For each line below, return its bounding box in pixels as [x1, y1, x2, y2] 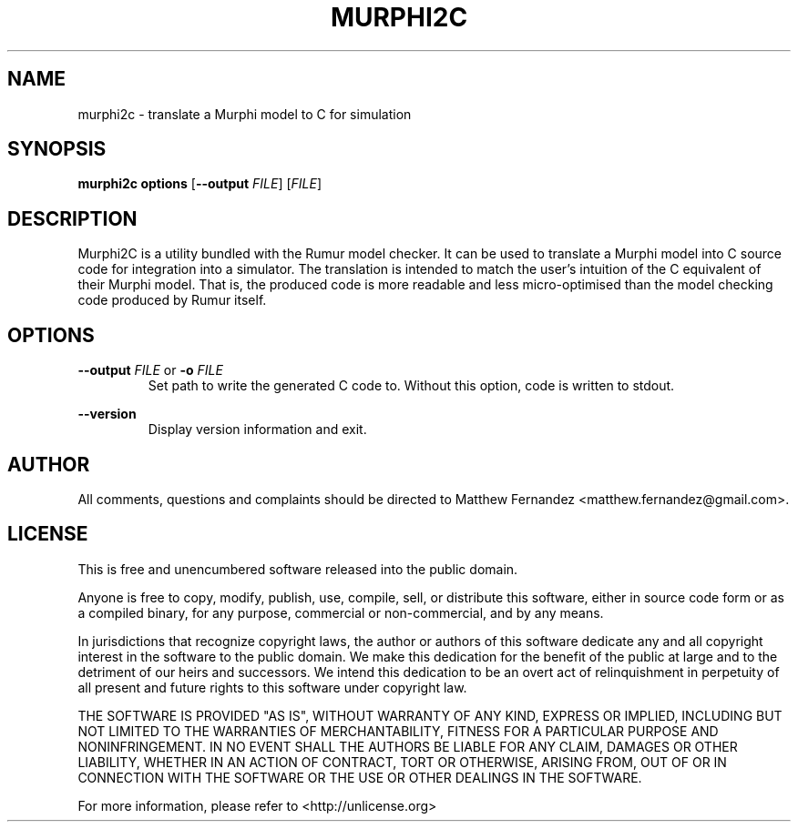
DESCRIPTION [7, 207, 138, 230]
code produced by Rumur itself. [77, 292, 267, 308]
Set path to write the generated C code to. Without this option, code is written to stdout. [148, 378, 675, 394]
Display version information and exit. [148, 421, 367, 438]
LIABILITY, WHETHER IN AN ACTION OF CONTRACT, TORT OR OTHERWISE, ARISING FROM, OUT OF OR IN [77, 753, 727, 770]
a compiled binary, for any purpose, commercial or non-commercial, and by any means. [77, 604, 604, 621]
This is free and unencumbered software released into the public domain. [77, 561, 518, 577]
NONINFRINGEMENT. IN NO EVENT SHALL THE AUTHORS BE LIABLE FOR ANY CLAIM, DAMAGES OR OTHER [77, 738, 738, 754]
